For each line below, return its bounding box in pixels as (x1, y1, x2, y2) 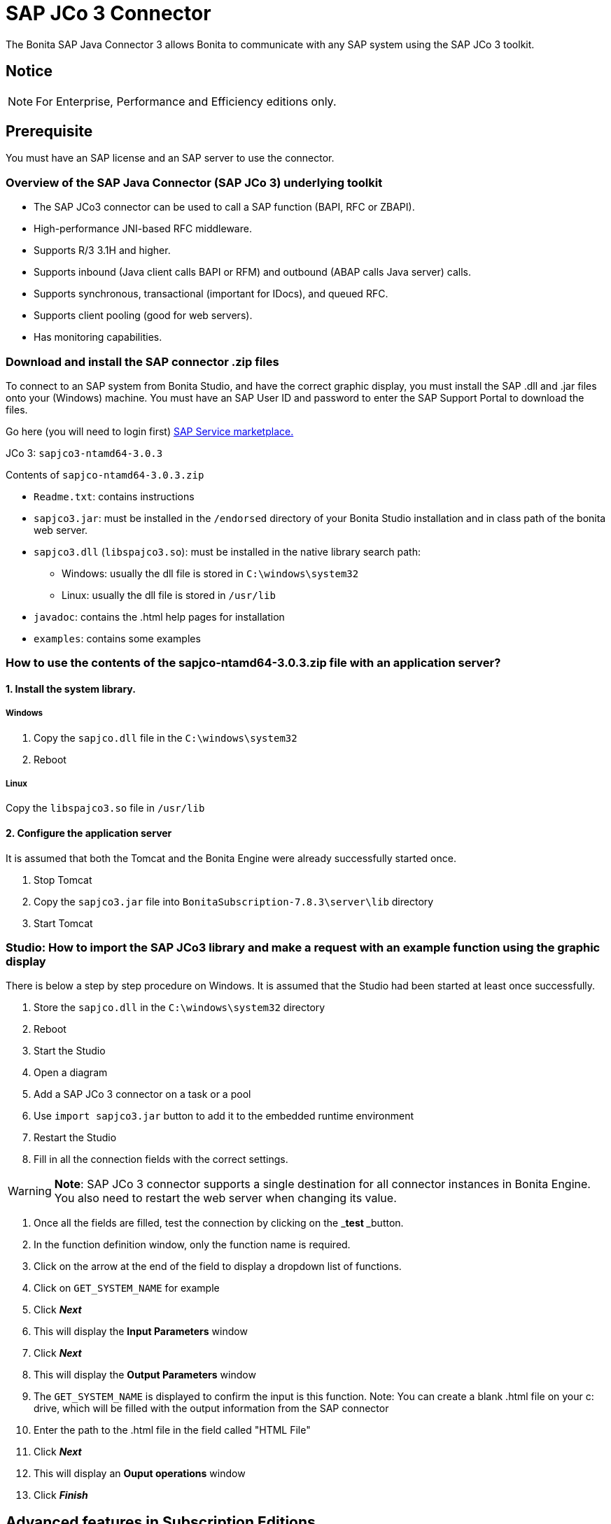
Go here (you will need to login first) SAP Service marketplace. (6, 425, 294, 437)
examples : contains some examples (34, 632, 201, 644)
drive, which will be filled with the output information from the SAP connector (34, 1402, 389, 1415)
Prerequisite (6, 122, 93, 141)
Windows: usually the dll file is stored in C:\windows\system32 (62, 567, 359, 579)
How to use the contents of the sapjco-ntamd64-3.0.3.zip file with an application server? (6, 656, 501, 670)
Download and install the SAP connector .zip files (6, 354, 279, 369)
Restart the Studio (34, 1131, 117, 1144)
